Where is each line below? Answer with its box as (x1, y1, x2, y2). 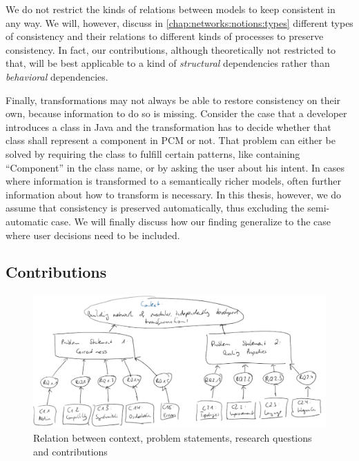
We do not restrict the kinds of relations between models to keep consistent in (6, 2, 336, 16)
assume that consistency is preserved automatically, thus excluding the (6, 201, 304, 215)
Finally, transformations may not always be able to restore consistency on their (6, 92, 341, 107)
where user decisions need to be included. (6, 227, 180, 242)
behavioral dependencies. (6, 69, 108, 83)
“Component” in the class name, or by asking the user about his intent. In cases (6, 160, 345, 174)
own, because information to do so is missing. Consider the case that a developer (6, 106, 347, 121)
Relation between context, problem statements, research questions (33, 431, 312, 445)
